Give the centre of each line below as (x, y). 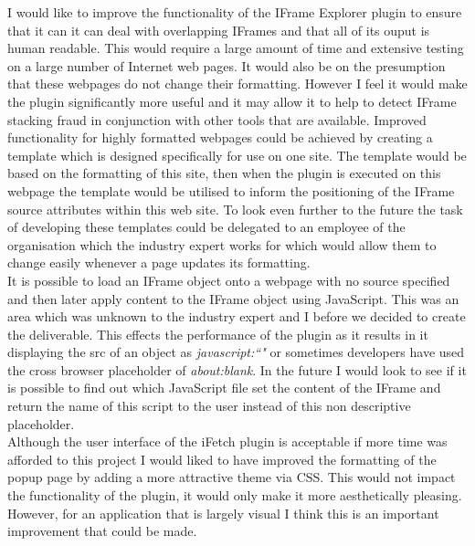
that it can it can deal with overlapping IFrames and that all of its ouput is (219, 30)
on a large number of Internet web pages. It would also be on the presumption (227, 65)
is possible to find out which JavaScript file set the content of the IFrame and (224, 388)
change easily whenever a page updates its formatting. (159, 262)
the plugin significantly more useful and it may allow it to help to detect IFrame (232, 101)
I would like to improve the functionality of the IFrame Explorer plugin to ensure (235, 12)
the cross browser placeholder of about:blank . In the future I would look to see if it (237, 369)
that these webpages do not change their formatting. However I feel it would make (237, 84)
